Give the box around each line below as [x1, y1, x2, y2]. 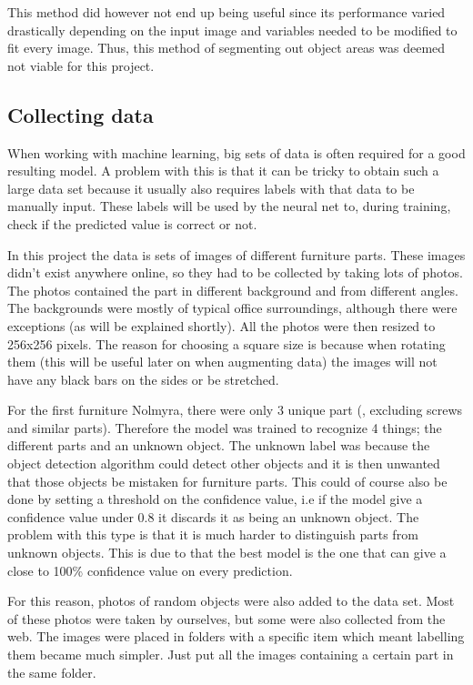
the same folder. [7, 662, 96, 681]
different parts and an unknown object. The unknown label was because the [7, 436, 430, 455]
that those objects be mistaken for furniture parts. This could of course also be [7, 471, 448, 490]
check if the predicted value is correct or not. [7, 214, 257, 233]
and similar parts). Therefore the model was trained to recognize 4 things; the [7, 418, 442, 437]
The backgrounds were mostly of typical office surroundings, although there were [7, 298, 458, 317]
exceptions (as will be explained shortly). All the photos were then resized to [7, 316, 436, 335]
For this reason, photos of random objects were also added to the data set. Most [7, 591, 455, 610]
